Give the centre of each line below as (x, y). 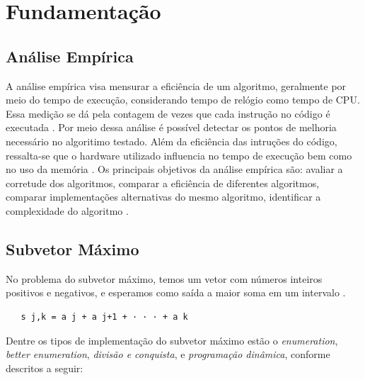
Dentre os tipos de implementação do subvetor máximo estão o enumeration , (172, 340)
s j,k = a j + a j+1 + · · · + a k (104, 317)
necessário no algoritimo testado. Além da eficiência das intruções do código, (172, 141)
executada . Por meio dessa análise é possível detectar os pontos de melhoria (171, 127)
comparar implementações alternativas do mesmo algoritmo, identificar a (163, 197)
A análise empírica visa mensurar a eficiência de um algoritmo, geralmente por (176, 85)
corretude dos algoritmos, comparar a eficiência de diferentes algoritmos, (163, 183)
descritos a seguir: (45, 368)
